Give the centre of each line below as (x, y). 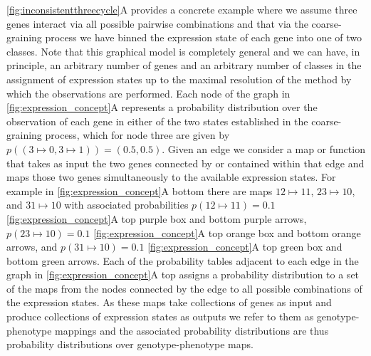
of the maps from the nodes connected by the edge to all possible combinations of (184, 288)
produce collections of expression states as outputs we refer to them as (160, 316)
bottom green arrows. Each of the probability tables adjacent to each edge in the (183, 260)
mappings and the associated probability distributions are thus (192, 330)
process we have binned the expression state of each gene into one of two (203, 37)
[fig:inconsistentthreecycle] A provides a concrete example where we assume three (182, 9)
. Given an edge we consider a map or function (263, 148)
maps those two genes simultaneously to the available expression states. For (171, 177)
